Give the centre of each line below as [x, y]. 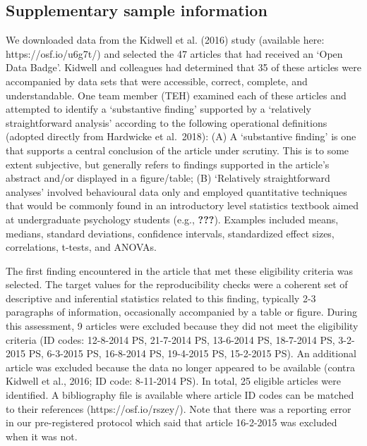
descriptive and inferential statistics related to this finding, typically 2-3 [161, 298]
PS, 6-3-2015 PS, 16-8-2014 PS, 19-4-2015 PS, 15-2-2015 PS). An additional [192, 353]
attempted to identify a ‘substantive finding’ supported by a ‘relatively [158, 109]
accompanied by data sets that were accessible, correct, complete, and [157, 81]
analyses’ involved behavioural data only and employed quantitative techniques [176, 191]
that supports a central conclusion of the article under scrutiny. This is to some [178, 150]
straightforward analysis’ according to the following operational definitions [167, 122]
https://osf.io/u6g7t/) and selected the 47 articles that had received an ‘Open [174, 53]
